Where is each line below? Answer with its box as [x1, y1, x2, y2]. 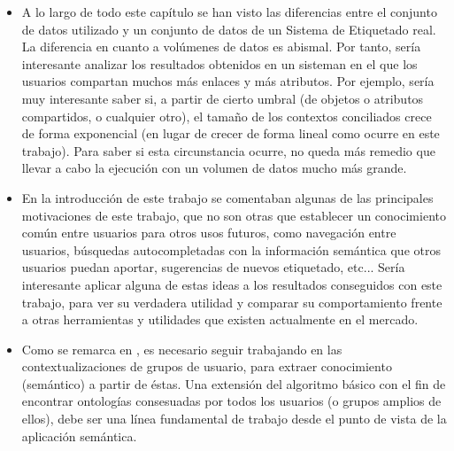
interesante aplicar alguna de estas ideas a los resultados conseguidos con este [21, 275, 442, 293]
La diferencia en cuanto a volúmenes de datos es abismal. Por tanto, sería [21, 37, 421, 56]
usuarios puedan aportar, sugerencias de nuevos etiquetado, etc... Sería [21, 258, 405, 276]
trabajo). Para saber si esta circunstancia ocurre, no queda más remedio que [21, 141, 435, 159]
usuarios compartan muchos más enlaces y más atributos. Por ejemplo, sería [21, 72, 435, 90]
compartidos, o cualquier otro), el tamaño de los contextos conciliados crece [21, 106, 432, 125]
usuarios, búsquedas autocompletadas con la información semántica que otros [21, 240, 441, 259]
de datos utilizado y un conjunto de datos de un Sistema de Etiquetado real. [21, 19, 436, 38]
